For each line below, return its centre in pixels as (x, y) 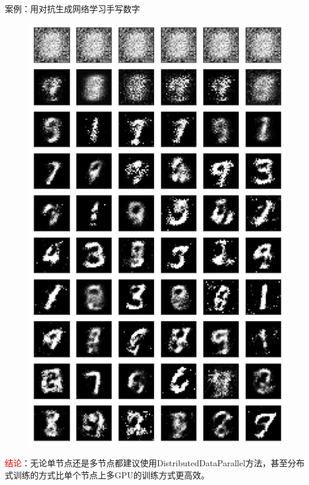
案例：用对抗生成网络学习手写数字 (72, 8)
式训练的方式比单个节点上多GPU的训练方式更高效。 (107, 474)
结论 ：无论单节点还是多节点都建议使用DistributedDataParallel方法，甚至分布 (155, 463)
